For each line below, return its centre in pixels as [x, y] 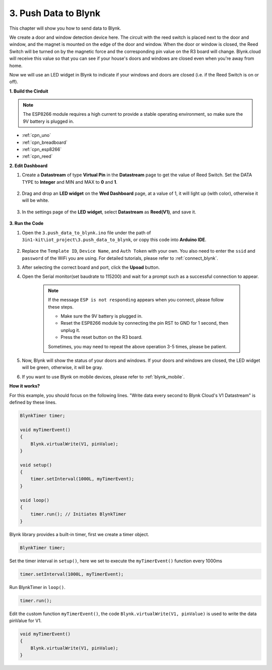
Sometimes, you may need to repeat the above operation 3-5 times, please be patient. [137, 346]
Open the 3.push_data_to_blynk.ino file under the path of [86, 233]
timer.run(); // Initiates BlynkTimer [78, 514]
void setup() [36, 465]
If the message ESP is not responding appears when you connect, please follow [136, 300]
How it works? [25, 386]
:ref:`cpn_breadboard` [45, 142]
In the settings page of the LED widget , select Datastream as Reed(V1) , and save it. [109, 212]
